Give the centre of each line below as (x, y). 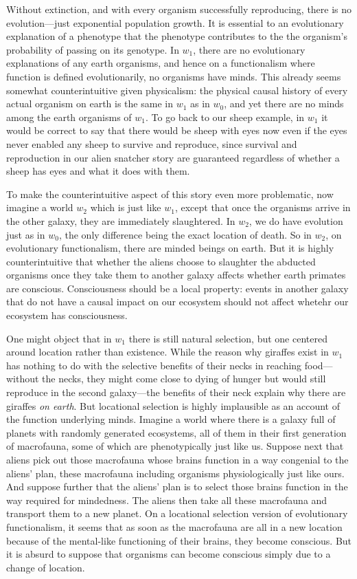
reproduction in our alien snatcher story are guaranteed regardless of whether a (173, 157)
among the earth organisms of (69, 117)
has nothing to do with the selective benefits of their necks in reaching (154, 365)
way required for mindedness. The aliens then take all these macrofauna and (167, 500)
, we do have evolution (296, 220)
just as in (26, 234)
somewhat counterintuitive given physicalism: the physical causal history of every (177, 90)
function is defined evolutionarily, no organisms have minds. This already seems (174, 76)
